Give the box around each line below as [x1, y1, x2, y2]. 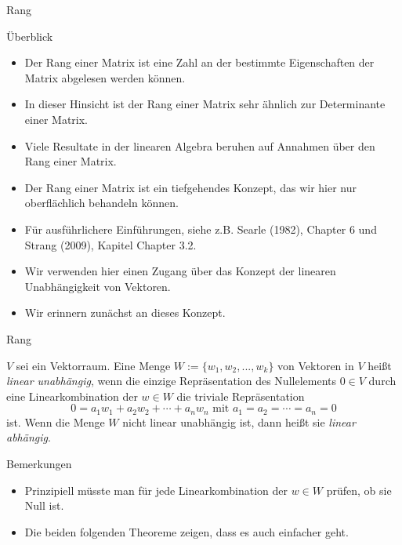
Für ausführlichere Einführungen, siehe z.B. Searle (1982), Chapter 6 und [24, 220, 377, 237]
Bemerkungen [6, 455, 72, 471]
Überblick [6, 27, 53, 44]
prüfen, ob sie [326, 481, 392, 498]
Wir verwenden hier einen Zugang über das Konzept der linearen [24, 263, 336, 279]
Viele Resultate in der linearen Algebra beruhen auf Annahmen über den [24, 137, 375, 154]
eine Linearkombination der [6, 387, 138, 404]
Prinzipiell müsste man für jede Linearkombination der [24, 481, 288, 498]
